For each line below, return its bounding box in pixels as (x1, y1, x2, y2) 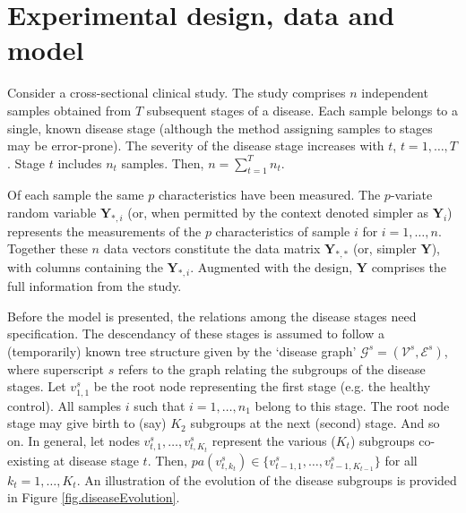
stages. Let (7, 377, 66, 396)
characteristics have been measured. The (158, 185, 381, 204)
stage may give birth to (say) (7, 414, 167, 432)
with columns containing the (7, 258, 163, 277)
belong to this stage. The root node (255, 396, 450, 415)
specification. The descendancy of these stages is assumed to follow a (7, 324, 384, 343)
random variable (7, 203, 97, 222)
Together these (7, 239, 88, 258)
